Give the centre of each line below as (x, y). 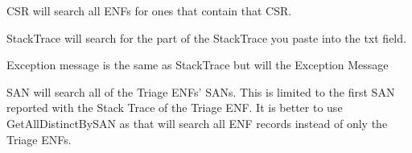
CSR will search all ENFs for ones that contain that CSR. (149, 10)
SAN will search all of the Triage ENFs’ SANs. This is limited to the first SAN (201, 91)
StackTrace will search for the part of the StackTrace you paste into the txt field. (206, 37)
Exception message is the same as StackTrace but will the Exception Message (198, 65)
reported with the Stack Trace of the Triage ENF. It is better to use (175, 108)
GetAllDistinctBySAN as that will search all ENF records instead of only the (197, 123)
